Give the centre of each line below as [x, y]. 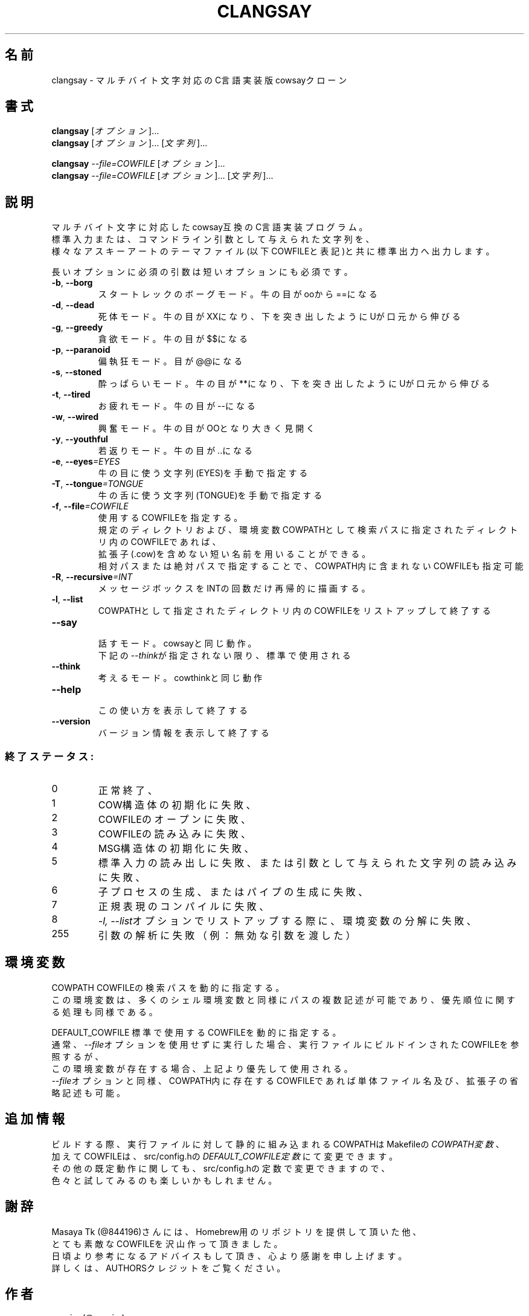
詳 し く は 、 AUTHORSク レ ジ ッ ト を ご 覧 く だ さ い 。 [168, 1268]
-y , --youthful [80, 439]
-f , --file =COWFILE [90, 506]
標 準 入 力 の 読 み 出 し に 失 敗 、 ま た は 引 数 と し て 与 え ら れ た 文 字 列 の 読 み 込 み [307, 863]
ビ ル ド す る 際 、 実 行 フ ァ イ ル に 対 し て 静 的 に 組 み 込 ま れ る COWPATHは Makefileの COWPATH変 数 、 [278, 1144]
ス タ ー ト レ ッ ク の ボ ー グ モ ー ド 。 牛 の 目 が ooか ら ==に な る [238, 294]
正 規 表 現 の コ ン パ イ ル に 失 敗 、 [184, 907]
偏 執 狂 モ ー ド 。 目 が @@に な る [170, 361]
